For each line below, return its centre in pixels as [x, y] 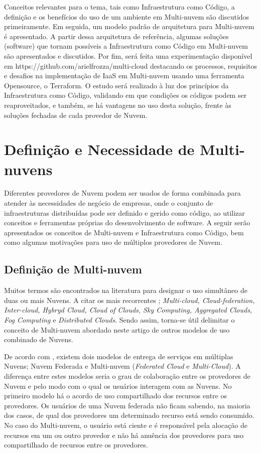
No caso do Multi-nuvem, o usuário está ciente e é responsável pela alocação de [126, 425]
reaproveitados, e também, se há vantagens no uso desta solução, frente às [118, 105]
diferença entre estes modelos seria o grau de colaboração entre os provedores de [127, 375]
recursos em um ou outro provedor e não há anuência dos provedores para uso [124, 435]
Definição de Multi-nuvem [73, 269]
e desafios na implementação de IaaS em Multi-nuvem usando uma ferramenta [124, 75]
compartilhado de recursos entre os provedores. [76, 445]
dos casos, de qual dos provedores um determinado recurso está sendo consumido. [129, 415]
